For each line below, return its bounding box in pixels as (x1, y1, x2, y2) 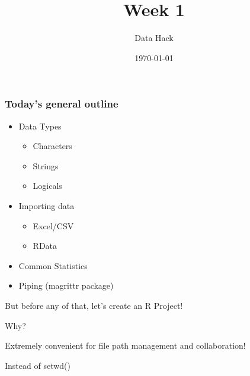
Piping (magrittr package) (18, 279, 114, 292)
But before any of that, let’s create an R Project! (5, 299, 183, 311)
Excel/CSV (33, 219, 74, 232)
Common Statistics (18, 259, 88, 271)
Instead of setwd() (5, 359, 70, 371)
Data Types (18, 119, 62, 132)
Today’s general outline (5, 96, 118, 111)
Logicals (33, 179, 62, 192)
